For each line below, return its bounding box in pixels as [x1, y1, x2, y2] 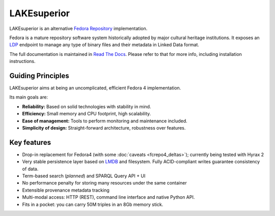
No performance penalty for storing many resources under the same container [22, 180, 187, 186]
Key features [9, 138, 51, 147]
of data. [22, 166, 39, 172]
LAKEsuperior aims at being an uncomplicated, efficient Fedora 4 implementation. [9, 85, 181, 91]
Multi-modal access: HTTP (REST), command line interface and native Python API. [22, 194, 195, 200]
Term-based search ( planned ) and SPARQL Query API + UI [22, 173, 146, 179]
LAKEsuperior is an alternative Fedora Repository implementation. [9, 25, 148, 32]
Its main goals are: [9, 94, 48, 100]
